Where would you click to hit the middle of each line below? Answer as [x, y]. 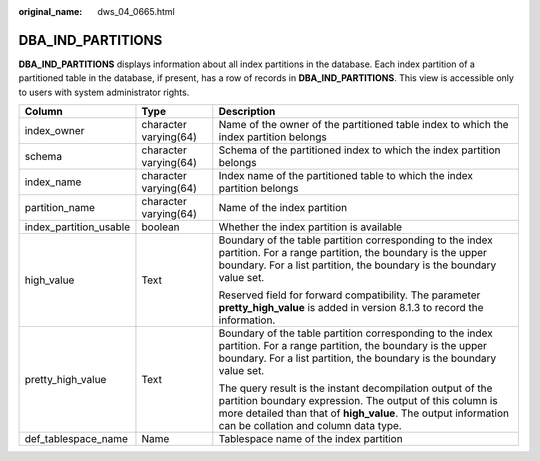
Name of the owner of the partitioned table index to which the [363, 125]
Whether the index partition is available [310, 227]
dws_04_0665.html [136, 11]
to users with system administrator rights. [104, 92]
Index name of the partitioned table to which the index [346, 176]
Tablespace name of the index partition [311, 439]
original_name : [50, 11]
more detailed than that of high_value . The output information [364, 413]
